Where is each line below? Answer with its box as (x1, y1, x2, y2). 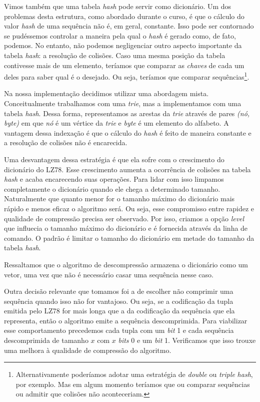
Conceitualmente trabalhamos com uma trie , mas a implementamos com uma (4, 98, 241, 108)
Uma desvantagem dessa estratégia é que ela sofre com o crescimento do (4, 154, 224, 164)
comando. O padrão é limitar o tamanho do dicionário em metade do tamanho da (4, 232, 254, 243)
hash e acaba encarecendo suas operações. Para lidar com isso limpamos (4, 174, 224, 184)
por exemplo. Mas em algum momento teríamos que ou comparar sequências (15, 378, 250, 389)
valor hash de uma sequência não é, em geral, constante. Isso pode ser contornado (4, 21, 254, 31)
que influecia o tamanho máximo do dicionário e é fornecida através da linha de (4, 223, 248, 233)
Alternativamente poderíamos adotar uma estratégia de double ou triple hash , (15, 369, 253, 379)
